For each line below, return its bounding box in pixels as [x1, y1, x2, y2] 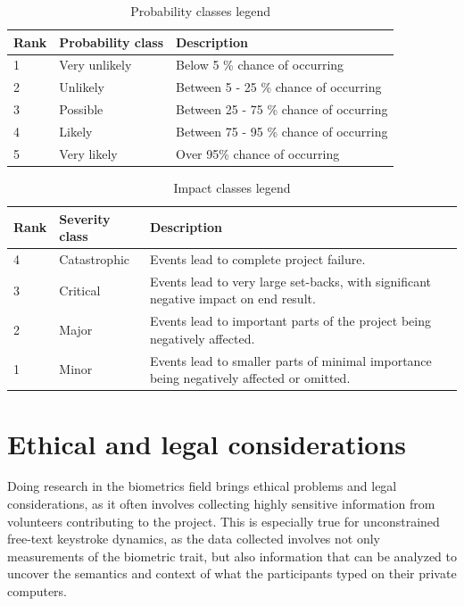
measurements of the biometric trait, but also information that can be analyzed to [7, 546, 457, 565]
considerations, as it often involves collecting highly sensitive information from [7, 494, 435, 513]
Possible [59, 100, 104, 119]
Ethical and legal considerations [7, 425, 407, 461]
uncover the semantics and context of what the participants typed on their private [7, 564, 457, 583]
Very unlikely [59, 55, 132, 74]
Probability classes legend [130, 2, 271, 20]
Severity [59, 209, 111, 228]
